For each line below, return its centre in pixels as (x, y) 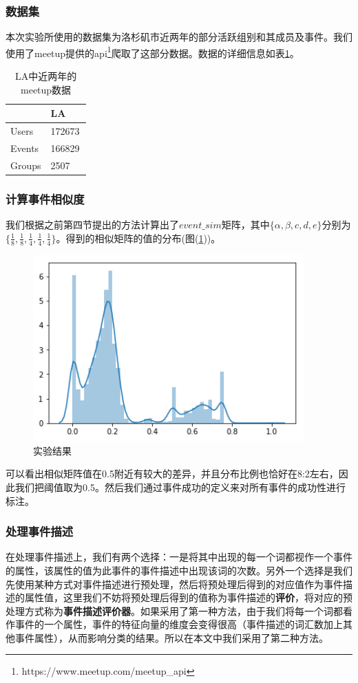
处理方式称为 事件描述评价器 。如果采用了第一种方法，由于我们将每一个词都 (174, 610)
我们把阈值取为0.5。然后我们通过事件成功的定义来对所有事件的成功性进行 (180, 487)
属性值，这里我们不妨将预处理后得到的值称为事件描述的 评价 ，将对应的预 (188, 597)
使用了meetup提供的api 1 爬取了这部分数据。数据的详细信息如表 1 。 (152, 52)
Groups (26, 165)
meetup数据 (46, 89)
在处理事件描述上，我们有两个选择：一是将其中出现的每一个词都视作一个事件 (179, 557)
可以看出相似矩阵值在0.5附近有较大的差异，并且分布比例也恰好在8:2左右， (172, 474)
